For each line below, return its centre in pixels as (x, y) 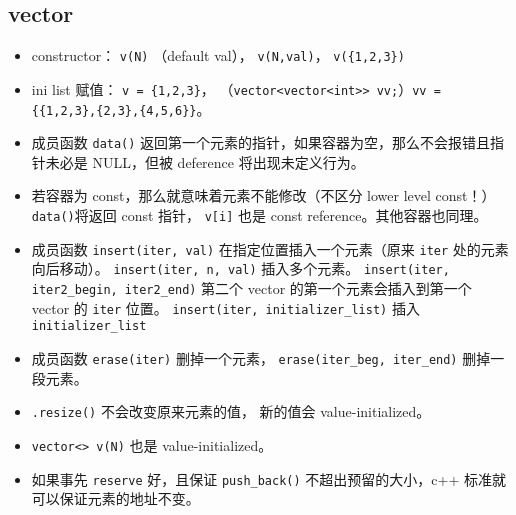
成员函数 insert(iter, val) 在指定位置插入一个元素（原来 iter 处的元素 (270, 248)
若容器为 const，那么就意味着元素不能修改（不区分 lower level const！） (263, 195)
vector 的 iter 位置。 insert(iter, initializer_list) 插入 (225, 307)
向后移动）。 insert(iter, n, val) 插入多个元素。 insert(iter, (240, 268)
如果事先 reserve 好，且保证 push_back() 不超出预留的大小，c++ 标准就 (268, 478)
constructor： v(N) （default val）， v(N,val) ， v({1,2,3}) (218, 55)
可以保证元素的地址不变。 (115, 498)
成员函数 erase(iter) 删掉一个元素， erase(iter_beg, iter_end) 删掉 (261, 357)
